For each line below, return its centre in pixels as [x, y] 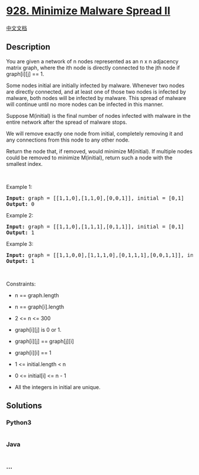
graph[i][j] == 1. [25, 74]
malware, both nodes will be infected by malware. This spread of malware [96, 98]
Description [28, 47]
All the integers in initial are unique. [57, 387]
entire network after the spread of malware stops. [67, 122]
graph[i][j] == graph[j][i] [44, 341]
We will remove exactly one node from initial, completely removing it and [95, 133]
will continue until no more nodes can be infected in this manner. [85, 104]
